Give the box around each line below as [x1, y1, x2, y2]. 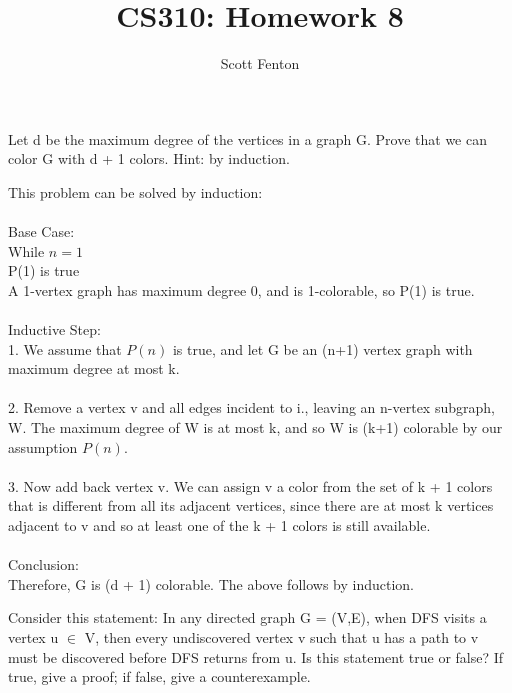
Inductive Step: [8, 319, 101, 340]
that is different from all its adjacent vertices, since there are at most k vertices [8, 495, 494, 516]
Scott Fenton [220, 53, 300, 74]
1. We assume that [8, 338, 122, 359]
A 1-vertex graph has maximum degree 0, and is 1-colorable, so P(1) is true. [8, 279, 475, 300]
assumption [8, 436, 78, 457]
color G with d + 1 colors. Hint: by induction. [8, 148, 290, 169]
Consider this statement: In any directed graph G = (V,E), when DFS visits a [8, 607, 487, 628]
